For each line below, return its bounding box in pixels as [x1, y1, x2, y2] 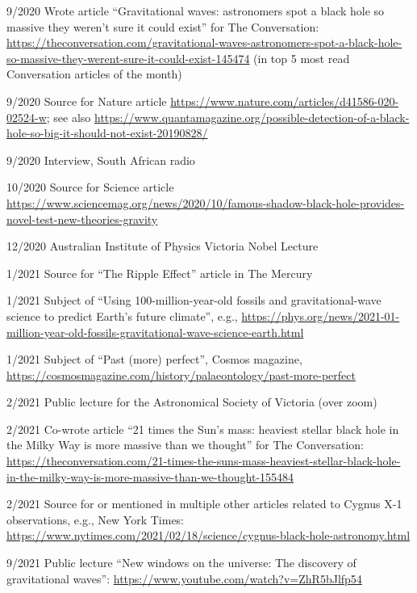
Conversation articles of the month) [6, 65, 182, 82]
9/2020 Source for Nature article [6, 92, 167, 109]
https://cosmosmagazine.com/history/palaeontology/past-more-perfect [6, 366, 356, 383]
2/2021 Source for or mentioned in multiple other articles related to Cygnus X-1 [6, 495, 402, 512]
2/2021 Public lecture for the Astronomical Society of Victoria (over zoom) [6, 393, 377, 410]
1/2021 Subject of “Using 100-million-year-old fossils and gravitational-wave [6, 292, 382, 309]
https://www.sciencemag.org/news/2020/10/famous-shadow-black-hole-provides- [6, 194, 405, 211]
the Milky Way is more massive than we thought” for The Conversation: [6, 436, 364, 453]
